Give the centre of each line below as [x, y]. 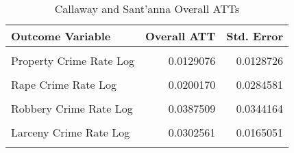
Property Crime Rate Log [73, 60]
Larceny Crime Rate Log [71, 132]
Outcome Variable [61, 36]
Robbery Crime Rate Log [72, 108]
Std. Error [255, 36]
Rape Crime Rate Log [64, 84]
